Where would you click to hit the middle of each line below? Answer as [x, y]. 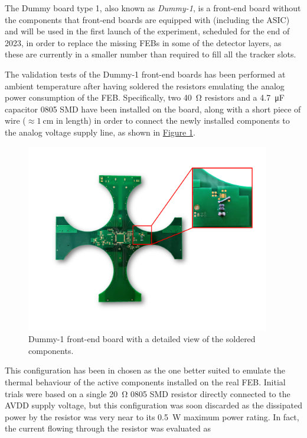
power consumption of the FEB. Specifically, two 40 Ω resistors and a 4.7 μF [145, 97]
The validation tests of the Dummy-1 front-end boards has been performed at [145, 74]
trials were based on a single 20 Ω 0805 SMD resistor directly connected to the [148, 393]
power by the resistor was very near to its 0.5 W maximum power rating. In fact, [152, 416]
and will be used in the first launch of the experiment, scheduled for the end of [147, 31]
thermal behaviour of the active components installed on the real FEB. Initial [145, 382]
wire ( [15, 120]
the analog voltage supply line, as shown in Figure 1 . [100, 132]
